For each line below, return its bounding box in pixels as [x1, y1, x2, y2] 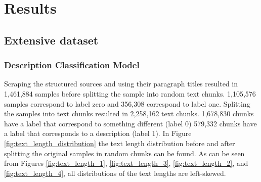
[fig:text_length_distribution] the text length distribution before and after [4, 138, 235, 148]
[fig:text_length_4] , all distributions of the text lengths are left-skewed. [4, 167, 226, 178]
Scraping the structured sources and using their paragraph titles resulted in [4, 78, 238, 89]
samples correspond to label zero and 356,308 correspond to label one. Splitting [4, 98, 250, 109]
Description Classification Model [4, 59, 140, 71]
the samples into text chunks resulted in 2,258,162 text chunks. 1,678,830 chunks [4, 108, 254, 119]
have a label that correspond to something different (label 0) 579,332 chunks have [4, 118, 257, 128]
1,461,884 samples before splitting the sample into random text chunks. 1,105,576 [4, 88, 256, 99]
